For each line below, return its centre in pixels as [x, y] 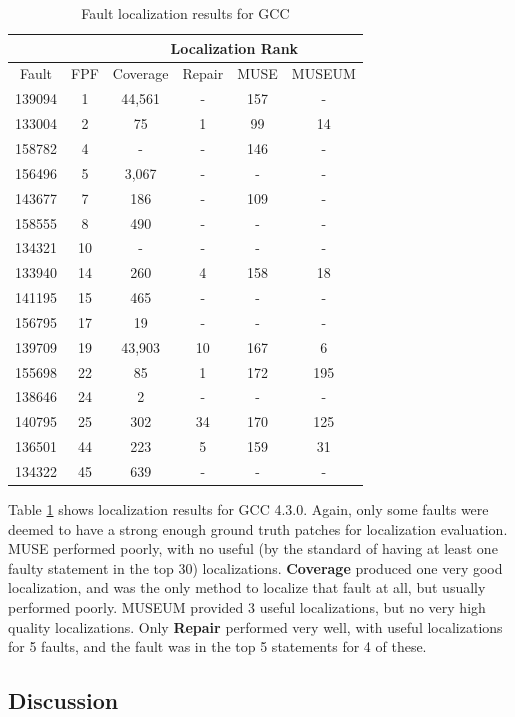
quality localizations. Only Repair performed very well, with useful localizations [255, 626]
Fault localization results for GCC [185, 13]
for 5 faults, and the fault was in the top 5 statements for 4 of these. [217, 646]
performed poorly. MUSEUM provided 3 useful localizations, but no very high [247, 607]
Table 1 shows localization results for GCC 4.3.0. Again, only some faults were [248, 509]
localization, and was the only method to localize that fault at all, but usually [247, 587]
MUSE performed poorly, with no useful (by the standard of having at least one [253, 548]
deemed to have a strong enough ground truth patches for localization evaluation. [258, 528]
